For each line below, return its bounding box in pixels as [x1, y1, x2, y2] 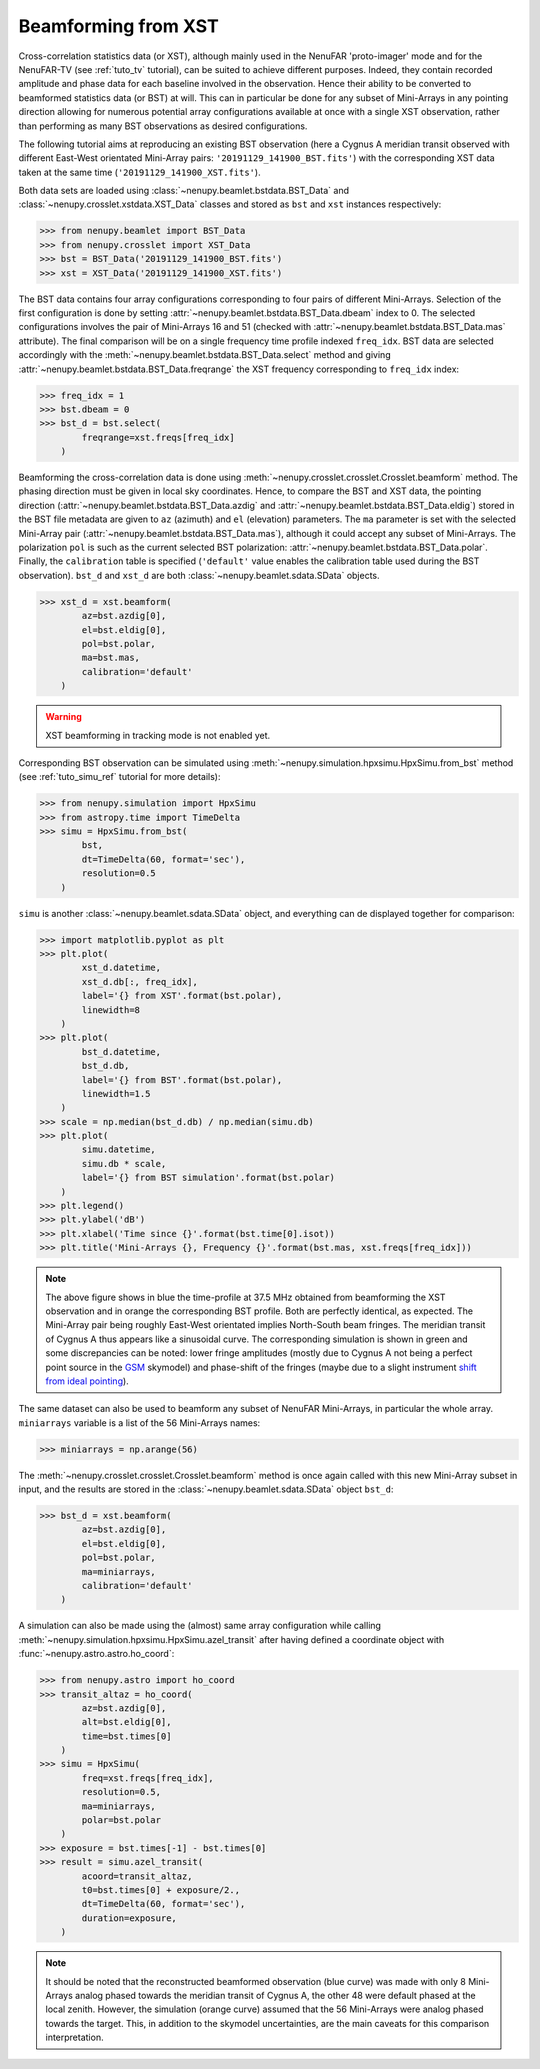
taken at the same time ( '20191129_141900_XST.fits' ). [18, 166, 261, 178]
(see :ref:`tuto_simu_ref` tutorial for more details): [18, 771, 221, 783]
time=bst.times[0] [81, 1730, 172, 1742]
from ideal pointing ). [45, 1375, 129, 1387]
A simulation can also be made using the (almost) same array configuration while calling [18, 1620, 382, 1632]
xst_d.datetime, [81, 962, 162, 974]
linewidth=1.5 [81, 1088, 151, 1099]
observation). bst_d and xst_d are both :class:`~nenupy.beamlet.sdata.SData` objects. [18, 569, 380, 581]
